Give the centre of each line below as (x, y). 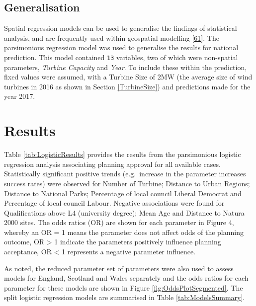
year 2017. (20, 96)
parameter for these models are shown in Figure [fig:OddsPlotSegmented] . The (124, 287)
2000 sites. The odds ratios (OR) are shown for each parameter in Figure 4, (119, 222)
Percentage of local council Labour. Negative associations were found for (114, 203)
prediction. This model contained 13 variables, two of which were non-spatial (121, 57)
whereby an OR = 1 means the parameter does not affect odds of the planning (124, 232)
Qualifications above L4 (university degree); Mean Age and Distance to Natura (124, 212)
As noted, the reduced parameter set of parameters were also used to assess (119, 268)
